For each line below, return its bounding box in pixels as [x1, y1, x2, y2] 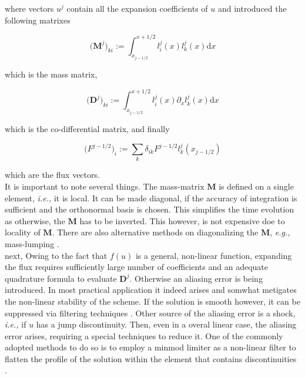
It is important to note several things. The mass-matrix [5, 180, 205, 192]
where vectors [5, 2, 54, 14]
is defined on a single [219, 180, 294, 192]
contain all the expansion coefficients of [66, 2, 208, 14]
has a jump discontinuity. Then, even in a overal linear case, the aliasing [36, 318, 297, 330]
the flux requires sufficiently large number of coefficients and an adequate [5, 261, 268, 273]
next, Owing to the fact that [5, 249, 108, 261]
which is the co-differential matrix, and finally [5, 122, 170, 134]
